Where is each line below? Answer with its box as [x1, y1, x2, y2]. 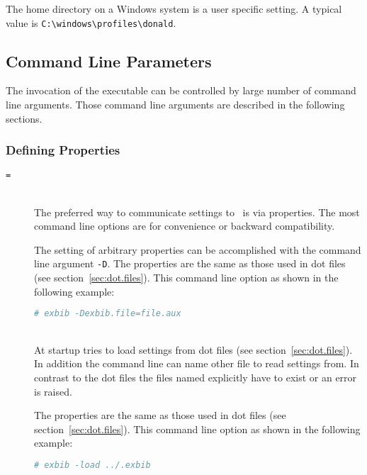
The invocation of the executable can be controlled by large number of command [6, 83, 356, 98]
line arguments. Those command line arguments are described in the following [6, 97, 345, 112]
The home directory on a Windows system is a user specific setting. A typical [6, 1, 342, 16]
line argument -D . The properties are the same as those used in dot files [34, 256, 346, 271]
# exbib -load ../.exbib [34, 459, 151, 470]
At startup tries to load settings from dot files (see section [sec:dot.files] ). [34, 342, 353, 357]
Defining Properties [6, 141, 120, 159]
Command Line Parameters [6, 50, 212, 72]
